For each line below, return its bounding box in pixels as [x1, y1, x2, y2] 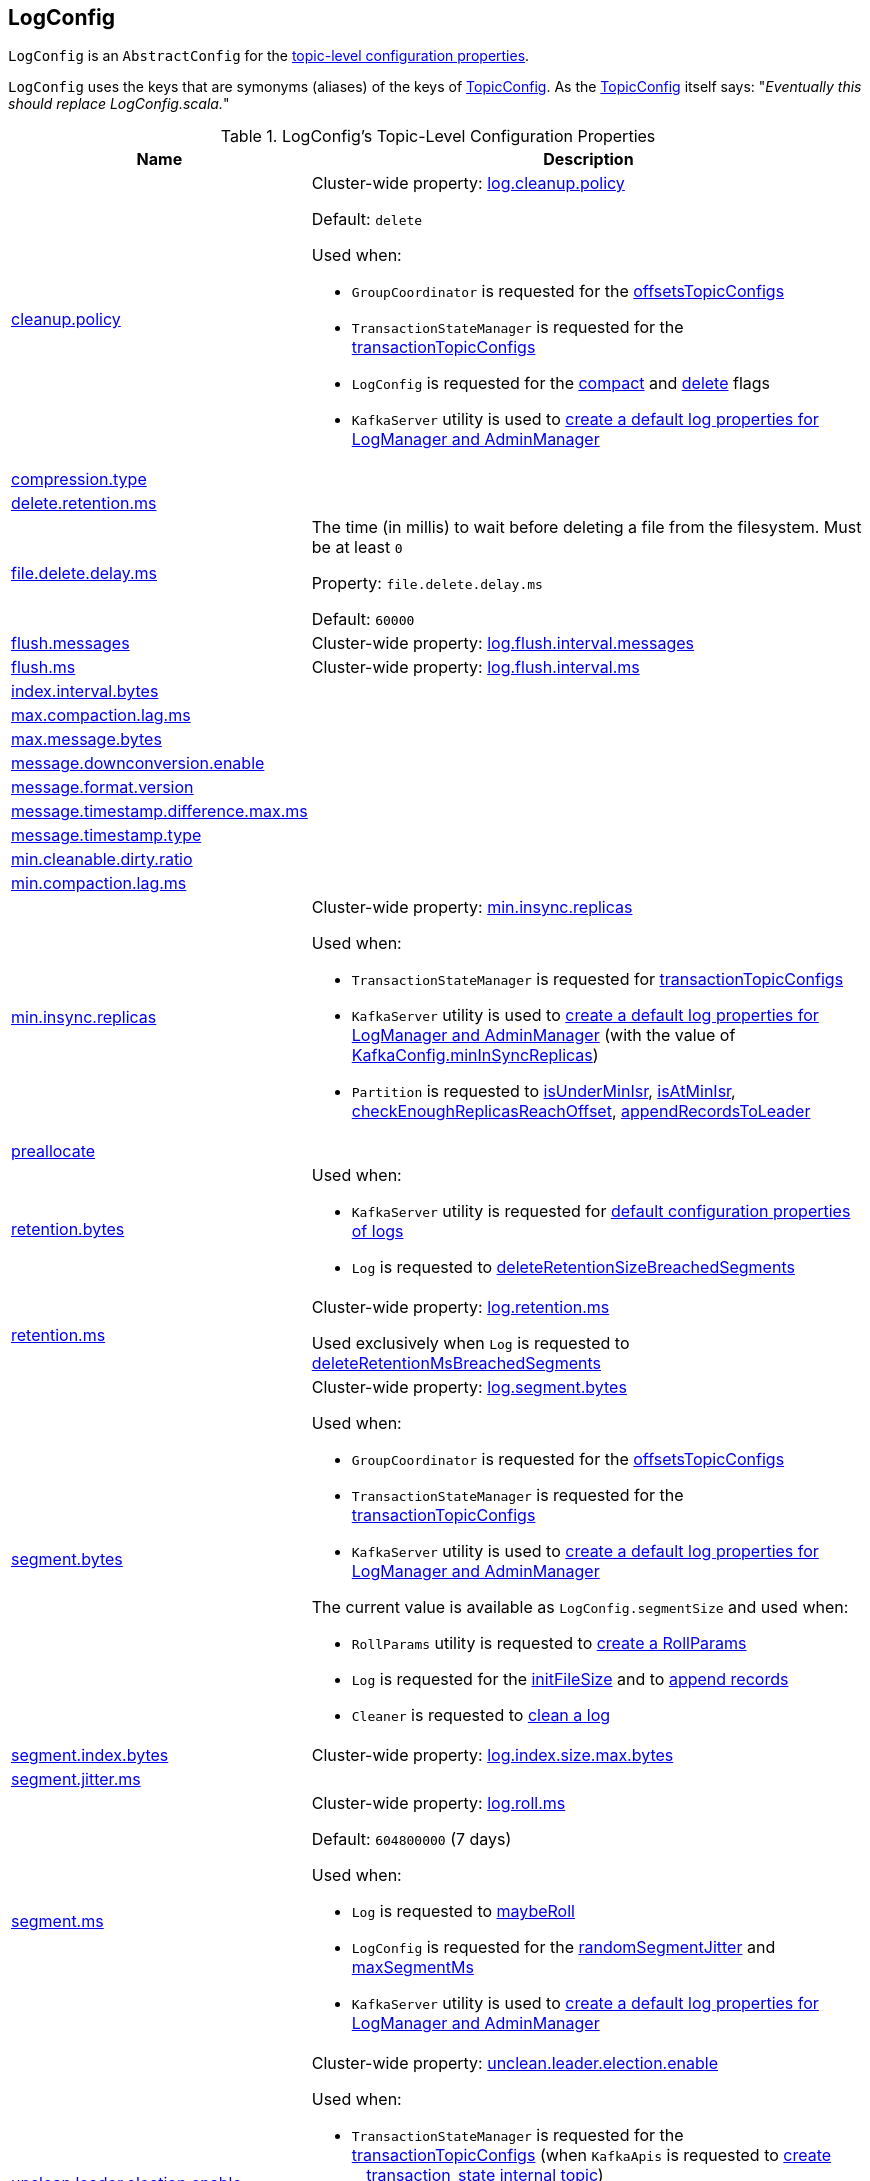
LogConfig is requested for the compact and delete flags [351, 373, 771, 394]
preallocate [11, 1141, 96, 1162]
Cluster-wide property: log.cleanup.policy [311, 173, 625, 194]
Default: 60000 [311, 609, 415, 630]
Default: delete [311, 209, 423, 230]
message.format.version [11, 777, 194, 798]
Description [543, 149, 634, 170]
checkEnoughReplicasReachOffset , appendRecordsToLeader [351, 1101, 811, 1122]
